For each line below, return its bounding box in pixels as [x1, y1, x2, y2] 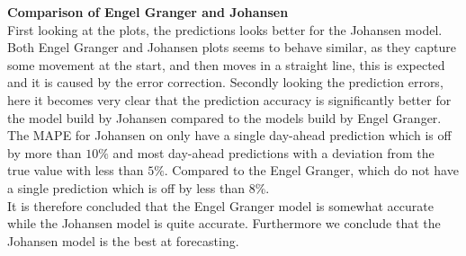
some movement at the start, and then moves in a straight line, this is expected [7, 55, 445, 74]
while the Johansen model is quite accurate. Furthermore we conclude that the [7, 214, 441, 233]
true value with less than [7, 161, 144, 180]
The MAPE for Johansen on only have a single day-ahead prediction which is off [7, 126, 452, 145]
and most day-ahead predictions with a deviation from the [112, 143, 435, 162]
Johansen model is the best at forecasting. [7, 231, 239, 250]
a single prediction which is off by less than [7, 178, 245, 197]
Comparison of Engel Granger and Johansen [7, 3, 289, 21]
